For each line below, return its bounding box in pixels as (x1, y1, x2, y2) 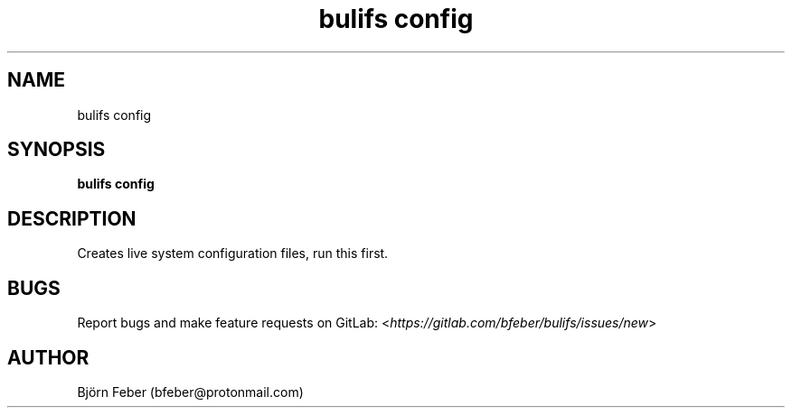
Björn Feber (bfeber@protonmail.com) (77, 383, 304, 400)
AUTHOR (7, 346, 90, 369)
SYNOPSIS (7, 138, 106, 161)
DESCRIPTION (7, 207, 137, 230)
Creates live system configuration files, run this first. (77, 245, 389, 262)
